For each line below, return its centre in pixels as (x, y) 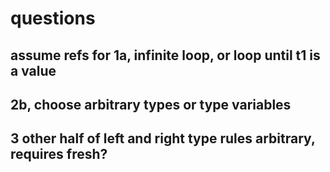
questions (53, 18)
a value (33, 70)
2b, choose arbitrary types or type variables (151, 104)
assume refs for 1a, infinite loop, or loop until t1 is (165, 55)
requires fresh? (59, 154)
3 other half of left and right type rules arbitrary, (163, 138)
